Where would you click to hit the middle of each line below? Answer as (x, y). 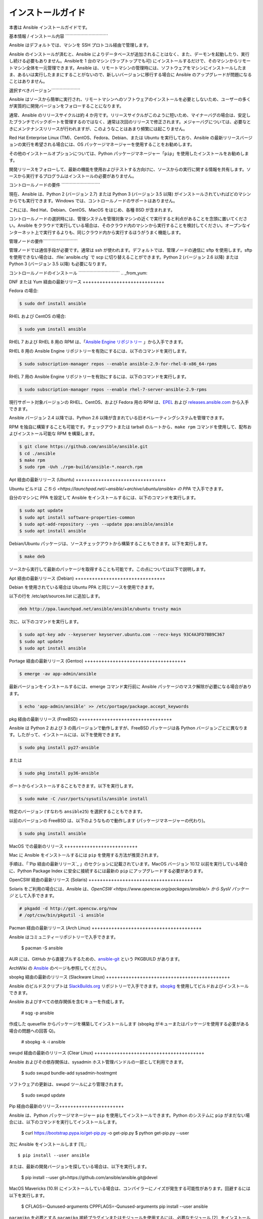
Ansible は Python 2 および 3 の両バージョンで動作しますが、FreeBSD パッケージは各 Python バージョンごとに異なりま (128, 728)
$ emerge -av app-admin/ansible (58, 674)
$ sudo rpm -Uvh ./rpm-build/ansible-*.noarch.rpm (81, 467)
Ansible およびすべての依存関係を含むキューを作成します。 (68, 1002)
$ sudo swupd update (43, 1095)
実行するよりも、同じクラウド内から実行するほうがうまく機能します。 (113, 232)
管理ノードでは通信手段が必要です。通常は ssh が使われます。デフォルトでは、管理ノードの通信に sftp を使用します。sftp (131, 250)
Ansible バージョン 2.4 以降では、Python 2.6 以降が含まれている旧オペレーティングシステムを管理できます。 (118, 418)
